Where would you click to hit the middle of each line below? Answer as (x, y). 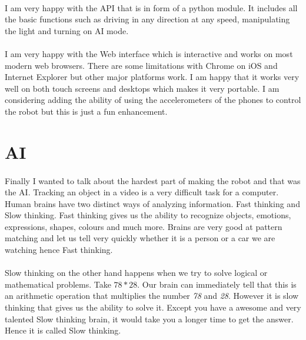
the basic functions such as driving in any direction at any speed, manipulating (147, 19)
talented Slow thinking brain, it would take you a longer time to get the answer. (149, 319)
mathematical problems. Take (58, 284)
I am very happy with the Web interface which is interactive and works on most (149, 53)
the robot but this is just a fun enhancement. (86, 111)
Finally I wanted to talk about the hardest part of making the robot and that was (153, 180)
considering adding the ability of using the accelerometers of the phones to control (153, 100)
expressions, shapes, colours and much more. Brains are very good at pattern (144, 226)
